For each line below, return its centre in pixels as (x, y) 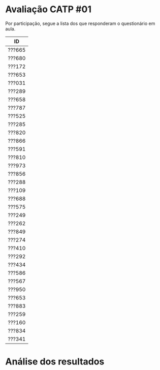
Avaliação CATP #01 (48, 9)
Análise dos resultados (55, 362)
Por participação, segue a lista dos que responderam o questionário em (80, 23)
